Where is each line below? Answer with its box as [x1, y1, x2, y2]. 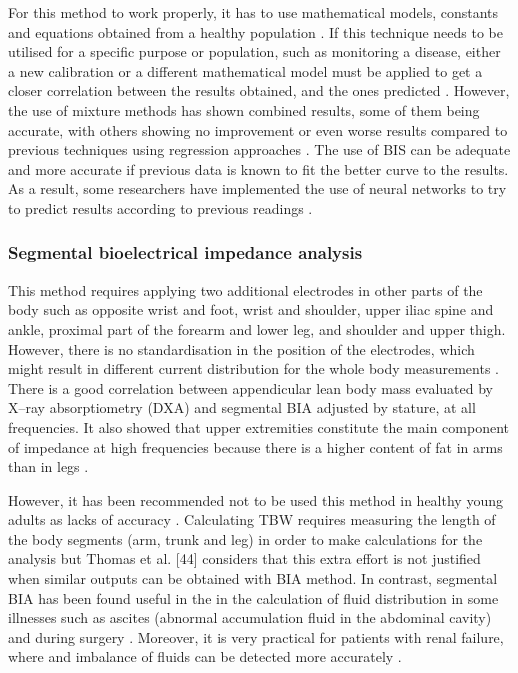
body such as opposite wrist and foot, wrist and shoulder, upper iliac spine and [8, 299, 494, 320]
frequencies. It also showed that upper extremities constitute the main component [8, 416, 509, 437]
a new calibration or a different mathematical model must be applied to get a [8, 60, 483, 81]
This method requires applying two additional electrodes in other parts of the [8, 279, 483, 300]
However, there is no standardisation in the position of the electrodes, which [8, 338, 475, 359]
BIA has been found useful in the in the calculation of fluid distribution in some [8, 587, 499, 608]
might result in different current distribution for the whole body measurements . [8, 358, 500, 379]
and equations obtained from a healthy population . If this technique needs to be [8, 21, 503, 42]
